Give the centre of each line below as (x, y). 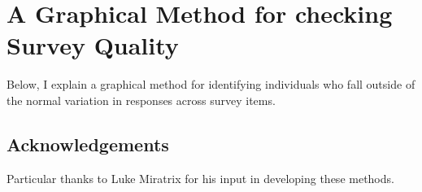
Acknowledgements (88, 144)
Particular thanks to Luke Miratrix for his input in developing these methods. (200, 178)
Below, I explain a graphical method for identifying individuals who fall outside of (211, 84)
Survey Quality (93, 45)
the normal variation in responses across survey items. (141, 100)
